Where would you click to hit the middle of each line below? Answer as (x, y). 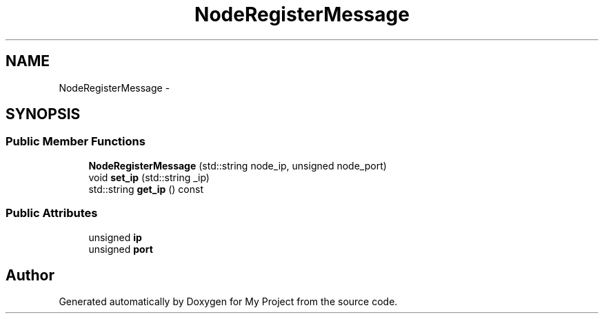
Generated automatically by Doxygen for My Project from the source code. (228, 302)
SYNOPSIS (43, 114)
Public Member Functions (75, 142)
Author (30, 275)
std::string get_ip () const (146, 189)
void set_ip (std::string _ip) (149, 177)
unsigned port (121, 249)
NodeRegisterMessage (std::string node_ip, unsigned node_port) (238, 165)
